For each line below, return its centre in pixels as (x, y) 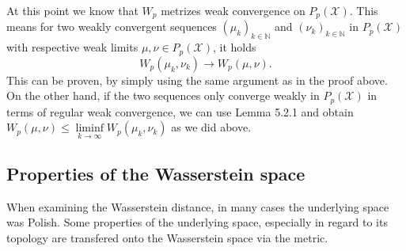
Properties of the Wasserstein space (156, 173)
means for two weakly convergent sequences (112, 27)
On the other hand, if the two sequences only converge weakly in (163, 95)
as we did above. (211, 127)
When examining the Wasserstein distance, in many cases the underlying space (198, 206)
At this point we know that (72, 10)
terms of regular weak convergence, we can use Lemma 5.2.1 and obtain (180, 111)
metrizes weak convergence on (233, 10)
